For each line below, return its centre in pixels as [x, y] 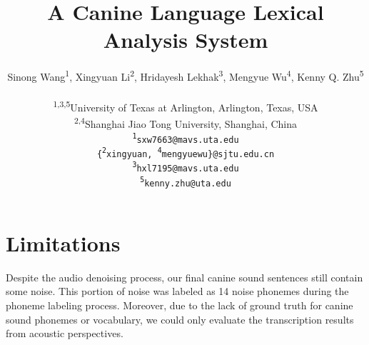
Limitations [63, 242]
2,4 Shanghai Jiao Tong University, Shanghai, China [185, 123]
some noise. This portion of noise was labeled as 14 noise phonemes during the [177, 291]
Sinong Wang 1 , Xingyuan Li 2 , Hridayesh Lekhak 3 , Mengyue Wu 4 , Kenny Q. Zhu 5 [186, 75]
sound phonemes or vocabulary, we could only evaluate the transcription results [180, 319]
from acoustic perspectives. [65, 333]
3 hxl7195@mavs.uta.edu [186, 167]
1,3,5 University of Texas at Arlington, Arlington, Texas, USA [186, 106]
